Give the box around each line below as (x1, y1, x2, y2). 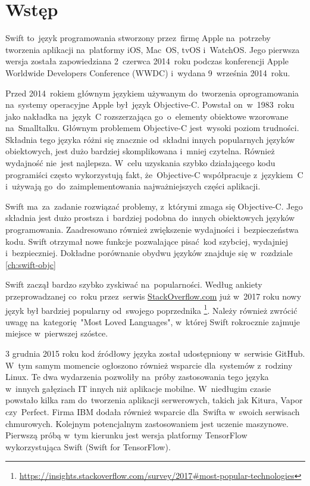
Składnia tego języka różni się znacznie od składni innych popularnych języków (5, 133, 295, 145)
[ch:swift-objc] (5, 258, 56, 270)
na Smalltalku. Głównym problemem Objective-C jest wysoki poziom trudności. (5, 121, 299, 134)
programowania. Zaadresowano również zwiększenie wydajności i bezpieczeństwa (5, 223, 299, 236)
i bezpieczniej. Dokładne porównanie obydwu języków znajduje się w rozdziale (5, 247, 293, 259)
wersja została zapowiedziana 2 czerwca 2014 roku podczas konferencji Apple (5, 55, 289, 67)
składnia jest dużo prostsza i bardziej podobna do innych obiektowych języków (5, 211, 295, 224)
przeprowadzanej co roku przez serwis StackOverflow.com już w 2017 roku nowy (5, 290, 302, 302)
